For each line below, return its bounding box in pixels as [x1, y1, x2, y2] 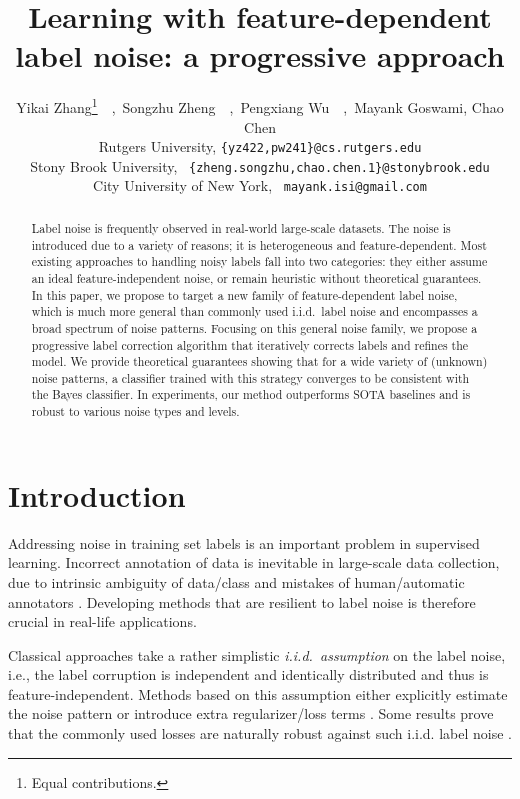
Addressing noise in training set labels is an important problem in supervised [8, 532, 480, 553]
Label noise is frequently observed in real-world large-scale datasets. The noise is [31, 219, 451, 236]
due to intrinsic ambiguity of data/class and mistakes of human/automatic [8, 571, 465, 592]
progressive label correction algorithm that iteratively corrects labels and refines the [31, 336, 469, 353]
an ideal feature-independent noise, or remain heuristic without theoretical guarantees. [31, 269, 482, 286]
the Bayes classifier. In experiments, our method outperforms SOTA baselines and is [31, 386, 471, 403]
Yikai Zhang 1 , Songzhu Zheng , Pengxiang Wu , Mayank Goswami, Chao [16, 94, 504, 117]
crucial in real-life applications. [8, 611, 197, 632]
